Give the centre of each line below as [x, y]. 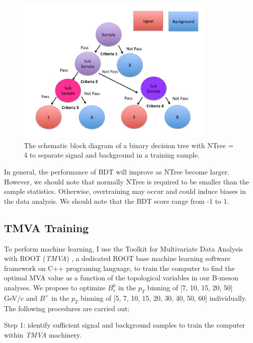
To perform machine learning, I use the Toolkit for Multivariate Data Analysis [124, 248]
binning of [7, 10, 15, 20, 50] [190, 288]
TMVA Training [46, 227]
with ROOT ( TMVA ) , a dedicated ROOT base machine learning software [117, 258]
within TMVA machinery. [43, 334]
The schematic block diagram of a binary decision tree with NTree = [129, 145]
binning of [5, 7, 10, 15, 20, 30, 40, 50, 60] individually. [164, 298]
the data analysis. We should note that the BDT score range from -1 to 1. [117, 201]
